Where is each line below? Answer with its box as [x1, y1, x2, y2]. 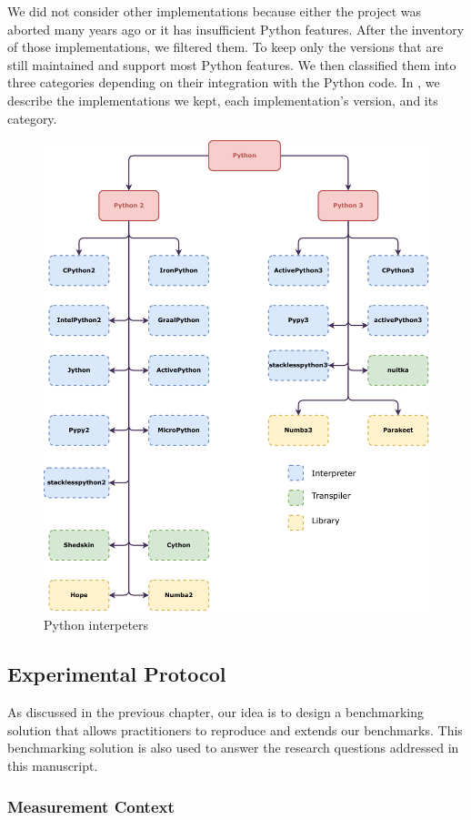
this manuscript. [7, 756, 98, 775]
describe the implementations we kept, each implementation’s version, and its [7, 90, 438, 109]
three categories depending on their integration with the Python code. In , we [7, 73, 440, 92]
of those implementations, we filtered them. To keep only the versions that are [7, 37, 444, 56]
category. [7, 108, 57, 127]
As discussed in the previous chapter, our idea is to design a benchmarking [7, 703, 425, 722]
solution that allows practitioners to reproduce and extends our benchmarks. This [7, 720, 463, 739]
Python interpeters [44, 615, 149, 634]
